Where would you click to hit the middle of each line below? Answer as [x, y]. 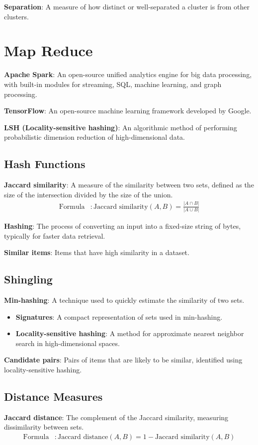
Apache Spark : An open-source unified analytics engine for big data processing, [128, 74]
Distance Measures [53, 396]
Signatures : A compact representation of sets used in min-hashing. [119, 316]
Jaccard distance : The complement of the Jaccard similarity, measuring [116, 417]
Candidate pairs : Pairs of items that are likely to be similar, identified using [123, 360]
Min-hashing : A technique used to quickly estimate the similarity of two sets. [124, 300]
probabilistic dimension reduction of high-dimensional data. [94, 137]
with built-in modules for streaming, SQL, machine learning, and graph [113, 84]
